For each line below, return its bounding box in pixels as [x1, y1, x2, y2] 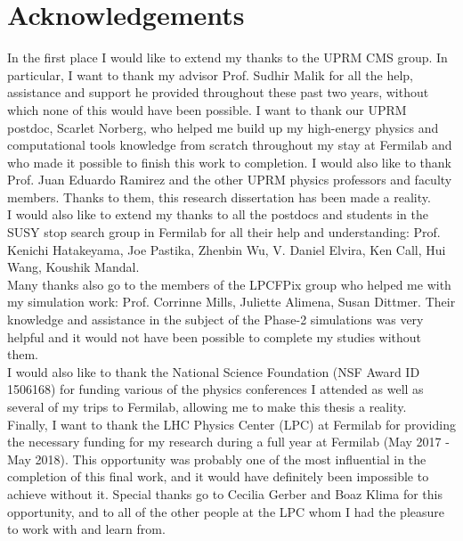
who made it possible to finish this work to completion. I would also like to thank [7, 152, 451, 171]
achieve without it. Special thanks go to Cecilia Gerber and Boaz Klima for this [7, 484, 443, 503]
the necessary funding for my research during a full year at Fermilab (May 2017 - [7, 432, 450, 451]
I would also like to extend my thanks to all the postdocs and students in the [7, 205, 428, 224]
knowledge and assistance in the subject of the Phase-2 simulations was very [7, 310, 424, 329]
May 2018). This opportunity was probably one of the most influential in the [7, 449, 426, 468]
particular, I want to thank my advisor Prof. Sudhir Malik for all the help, [7, 65, 413, 84]
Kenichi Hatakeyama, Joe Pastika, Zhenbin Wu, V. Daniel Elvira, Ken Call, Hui [7, 240, 446, 258]
